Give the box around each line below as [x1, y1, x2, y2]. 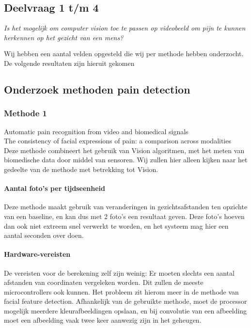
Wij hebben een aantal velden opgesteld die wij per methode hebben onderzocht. [4, 48, 244, 59]
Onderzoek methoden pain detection [4, 81, 190, 96]
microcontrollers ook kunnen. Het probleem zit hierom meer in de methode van [4, 286, 239, 297]
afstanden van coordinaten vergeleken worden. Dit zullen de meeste [4, 277, 204, 287]
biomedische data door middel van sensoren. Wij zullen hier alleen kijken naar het [4, 155, 248, 165]
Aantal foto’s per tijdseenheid [4, 183, 106, 193]
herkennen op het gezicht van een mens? [4, 32, 124, 42]
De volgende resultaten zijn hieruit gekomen [4, 58, 135, 68]
